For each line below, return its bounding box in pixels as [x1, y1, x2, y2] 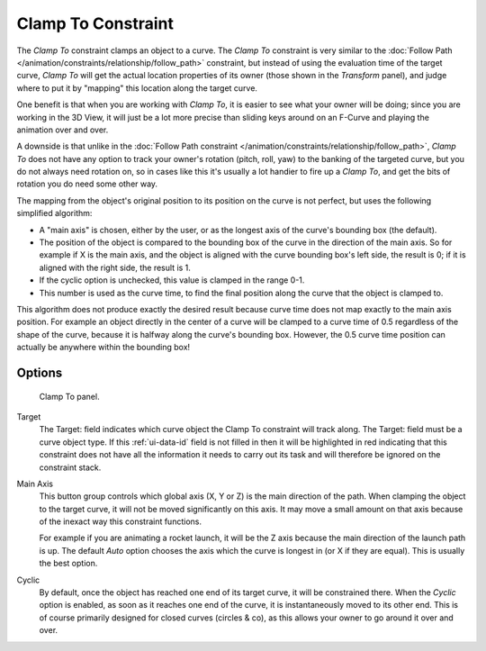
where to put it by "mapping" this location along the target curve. [16, 82, 258, 94]
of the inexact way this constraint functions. [39, 516, 202, 527]
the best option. [39, 558, 98, 569]
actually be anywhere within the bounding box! [16, 342, 191, 353]
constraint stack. [39, 462, 102, 473]
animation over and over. [16, 124, 109, 135]
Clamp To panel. [39, 391, 100, 402]
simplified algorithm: [16, 208, 93, 219]
